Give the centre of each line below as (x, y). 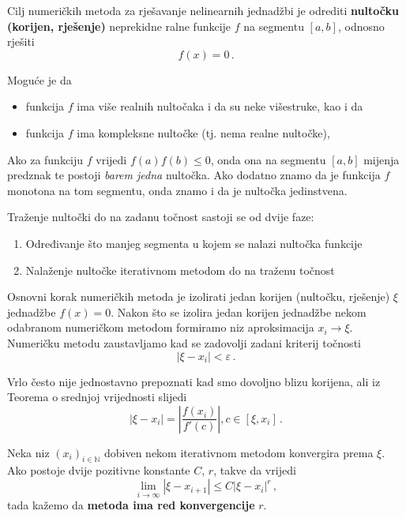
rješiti (21, 41)
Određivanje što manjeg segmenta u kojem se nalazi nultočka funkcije (194, 243)
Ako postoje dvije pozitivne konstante (99, 470)
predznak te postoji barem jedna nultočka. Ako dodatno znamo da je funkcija (194, 175)
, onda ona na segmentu (268, 159)
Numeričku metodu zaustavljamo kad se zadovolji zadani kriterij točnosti (184, 342)
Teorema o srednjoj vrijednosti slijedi (97, 397)
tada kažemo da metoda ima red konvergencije (131, 505)
